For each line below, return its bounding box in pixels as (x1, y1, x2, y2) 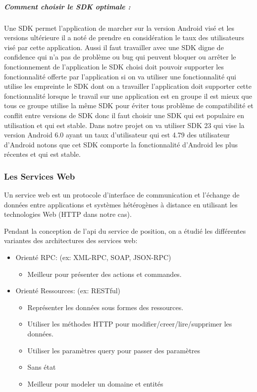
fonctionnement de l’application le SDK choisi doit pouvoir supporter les (4, 61, 224, 71)
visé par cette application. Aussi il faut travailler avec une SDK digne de (4, 42, 224, 52)
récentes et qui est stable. (4, 149, 81, 159)
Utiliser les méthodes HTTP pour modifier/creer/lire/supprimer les (27, 319, 232, 329)
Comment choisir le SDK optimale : (4, 1, 131, 11)
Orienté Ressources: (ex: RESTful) (15, 285, 121, 296)
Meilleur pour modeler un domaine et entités (27, 378, 163, 389)
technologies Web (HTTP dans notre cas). (4, 209, 132, 219)
